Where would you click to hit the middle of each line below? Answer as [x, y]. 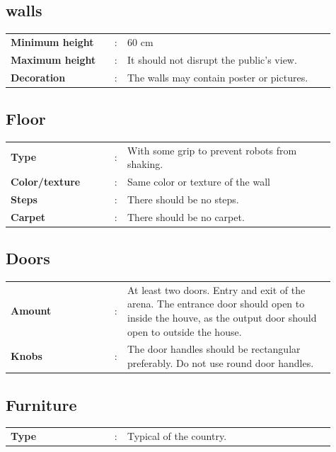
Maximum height [53, 59]
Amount [31, 311]
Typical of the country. [177, 436]
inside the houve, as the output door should [222, 318]
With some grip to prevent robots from [212, 150]
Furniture [41, 404]
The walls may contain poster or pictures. [218, 77]
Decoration [38, 77]
